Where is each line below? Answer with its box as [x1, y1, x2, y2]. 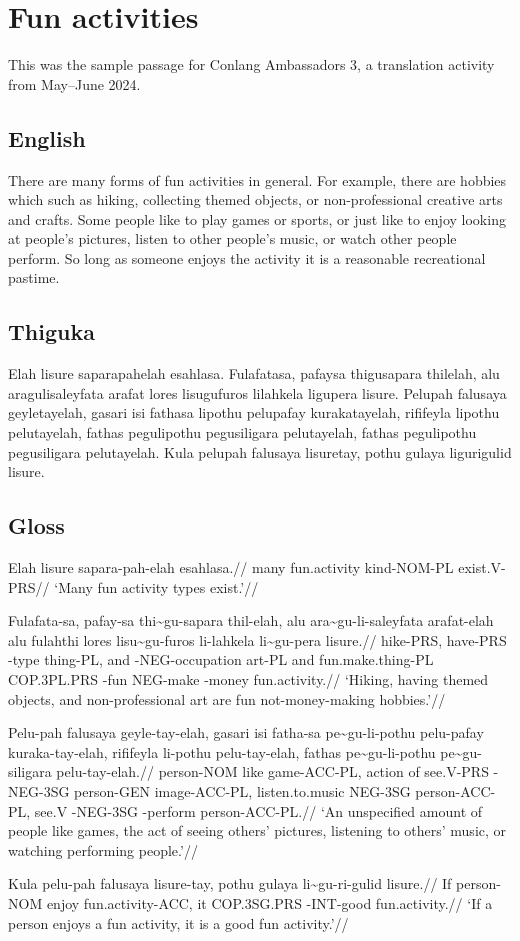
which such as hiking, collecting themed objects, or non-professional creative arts [8, 189, 503, 210]
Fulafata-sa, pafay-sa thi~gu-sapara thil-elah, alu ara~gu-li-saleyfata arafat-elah [8, 610, 494, 631]
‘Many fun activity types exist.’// [54, 576, 259, 597]
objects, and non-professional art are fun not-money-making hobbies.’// [8, 688, 446, 709]
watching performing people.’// [8, 839, 198, 860]
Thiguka [8, 316, 95, 347]
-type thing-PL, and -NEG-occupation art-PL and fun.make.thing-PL [8, 649, 434, 670]
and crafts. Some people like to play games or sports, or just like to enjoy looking [8, 208, 506, 229]
